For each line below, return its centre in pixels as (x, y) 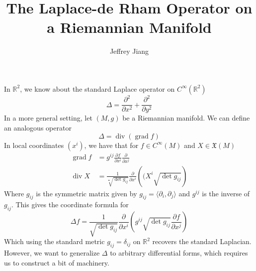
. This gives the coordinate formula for (70, 204)
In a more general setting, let (48, 118)
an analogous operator (38, 128)
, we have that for (111, 145)
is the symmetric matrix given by (86, 193)
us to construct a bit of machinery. (57, 262)
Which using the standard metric (54, 241)
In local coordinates (34, 145)
